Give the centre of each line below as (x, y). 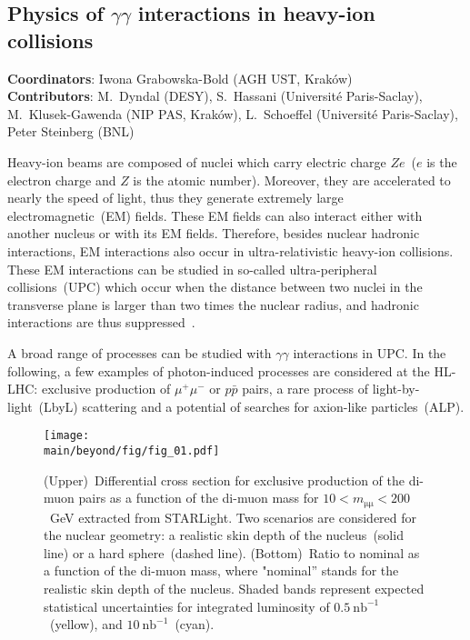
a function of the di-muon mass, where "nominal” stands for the (221, 570)
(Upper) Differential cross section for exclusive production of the (224, 480)
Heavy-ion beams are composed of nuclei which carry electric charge (197, 161)
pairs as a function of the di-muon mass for (199, 498)
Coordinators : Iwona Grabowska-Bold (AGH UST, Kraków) (180, 78)
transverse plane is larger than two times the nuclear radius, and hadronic (213, 304)
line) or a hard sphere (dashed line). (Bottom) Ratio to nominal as (232, 552)
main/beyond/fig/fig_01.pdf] (132, 450)
